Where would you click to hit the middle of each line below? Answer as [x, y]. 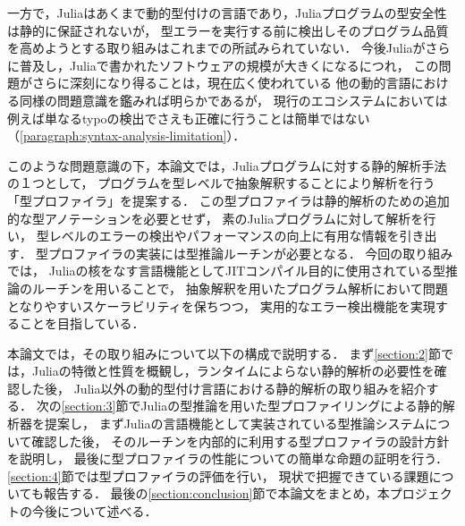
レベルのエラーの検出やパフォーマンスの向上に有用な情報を [224, 236]
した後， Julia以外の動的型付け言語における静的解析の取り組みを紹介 [223, 388]
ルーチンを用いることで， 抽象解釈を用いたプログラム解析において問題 [240, 288]
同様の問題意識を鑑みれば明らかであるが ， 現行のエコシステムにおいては [233, 100]
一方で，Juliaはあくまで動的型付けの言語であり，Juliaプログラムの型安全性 [227, 13]
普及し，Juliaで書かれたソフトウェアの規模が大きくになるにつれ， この [229, 65]
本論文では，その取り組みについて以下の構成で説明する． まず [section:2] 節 [224, 353]
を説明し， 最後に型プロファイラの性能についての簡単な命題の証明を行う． [228, 458]
